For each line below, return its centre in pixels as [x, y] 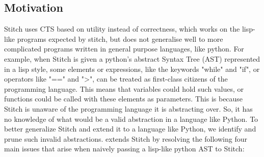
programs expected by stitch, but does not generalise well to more [120, 38]
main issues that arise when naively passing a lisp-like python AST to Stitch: [124, 149]
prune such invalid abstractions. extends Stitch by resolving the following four [126, 138]
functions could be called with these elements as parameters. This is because [124, 99]
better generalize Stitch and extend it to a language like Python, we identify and [130, 129]
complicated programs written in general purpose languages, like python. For [124, 49]
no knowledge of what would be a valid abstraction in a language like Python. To [131, 119]
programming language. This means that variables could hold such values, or [124, 88]
